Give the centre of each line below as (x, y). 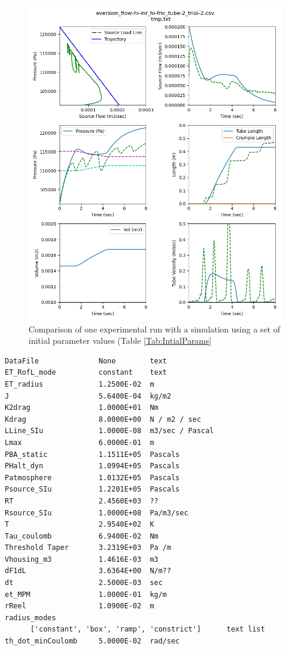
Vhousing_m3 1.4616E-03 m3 (82, 559)
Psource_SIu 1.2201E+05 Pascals (92, 489)
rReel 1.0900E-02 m (80, 606)
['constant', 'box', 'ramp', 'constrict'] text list (147, 629)
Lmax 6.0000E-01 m (80, 442)
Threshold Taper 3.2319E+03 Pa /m (88, 548)
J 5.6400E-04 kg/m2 (88, 396)
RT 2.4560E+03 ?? (82, 501)
